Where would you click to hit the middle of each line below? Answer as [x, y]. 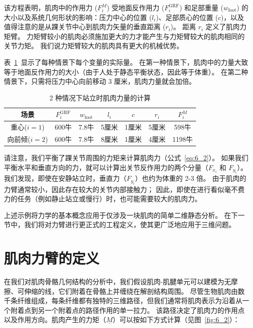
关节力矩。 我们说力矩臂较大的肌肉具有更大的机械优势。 [94, 46]
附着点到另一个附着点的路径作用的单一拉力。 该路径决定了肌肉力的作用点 [127, 310]
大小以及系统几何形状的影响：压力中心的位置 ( [78, 17]
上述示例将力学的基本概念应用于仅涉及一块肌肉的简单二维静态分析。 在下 [121, 215]
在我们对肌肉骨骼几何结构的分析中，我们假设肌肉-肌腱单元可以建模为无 [117, 281]
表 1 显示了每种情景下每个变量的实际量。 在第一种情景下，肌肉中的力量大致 [126, 62]
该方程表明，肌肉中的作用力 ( [51, 7]
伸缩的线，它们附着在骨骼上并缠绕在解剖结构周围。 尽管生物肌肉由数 [134, 291]
